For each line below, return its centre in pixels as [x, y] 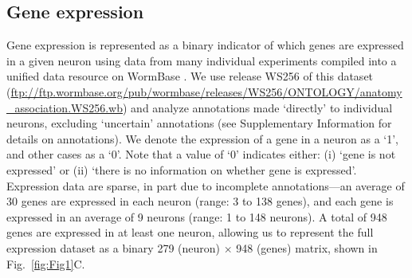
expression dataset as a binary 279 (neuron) [113, 247]
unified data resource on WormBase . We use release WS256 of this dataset [190, 76]
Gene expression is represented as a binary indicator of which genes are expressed [205, 45]
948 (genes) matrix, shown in [307, 247]
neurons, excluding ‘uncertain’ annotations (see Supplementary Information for [199, 123]
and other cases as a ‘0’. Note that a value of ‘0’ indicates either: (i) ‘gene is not [201, 154]
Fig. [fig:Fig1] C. [46, 263]
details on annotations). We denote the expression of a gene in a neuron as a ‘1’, [203, 138]
